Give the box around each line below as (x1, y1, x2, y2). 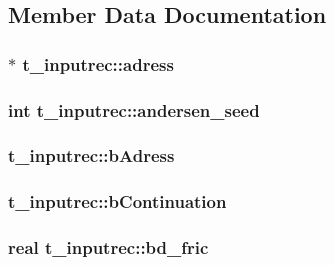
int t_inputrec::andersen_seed (8, 97, 260, 122)
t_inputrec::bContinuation (8, 189, 227, 214)
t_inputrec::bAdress (8, 143, 175, 168)
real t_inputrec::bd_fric (8, 235, 209, 260)
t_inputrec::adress (22, 51, 174, 76)
